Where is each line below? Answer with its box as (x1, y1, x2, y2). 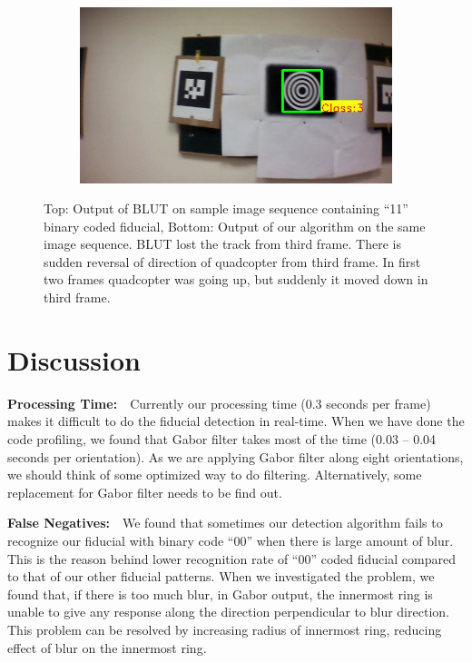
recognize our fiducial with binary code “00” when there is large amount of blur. (7, 530, 454, 549)
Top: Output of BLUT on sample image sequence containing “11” (44, 199, 408, 218)
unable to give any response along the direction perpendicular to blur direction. (7, 602, 449, 621)
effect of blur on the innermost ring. (7, 638, 207, 657)
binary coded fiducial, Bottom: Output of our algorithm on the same (44, 216, 426, 235)
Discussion (7, 341, 141, 378)
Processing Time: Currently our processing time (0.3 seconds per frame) (7, 393, 431, 412)
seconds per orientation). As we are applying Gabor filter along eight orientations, (7, 447, 464, 466)
